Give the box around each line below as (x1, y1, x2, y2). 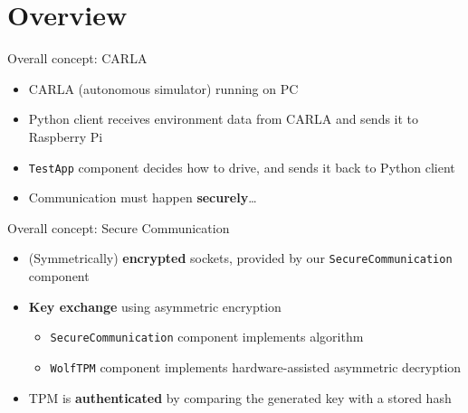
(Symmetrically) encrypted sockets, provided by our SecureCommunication (28, 249, 453, 268)
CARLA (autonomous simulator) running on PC (28, 79, 299, 98)
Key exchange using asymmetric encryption (28, 296, 282, 315)
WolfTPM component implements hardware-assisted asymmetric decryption (50, 357, 462, 376)
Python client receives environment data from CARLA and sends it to (28, 109, 419, 128)
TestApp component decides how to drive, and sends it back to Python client (28, 157, 455, 176)
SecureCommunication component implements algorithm (50, 327, 364, 346)
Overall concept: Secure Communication (7, 218, 230, 237)
